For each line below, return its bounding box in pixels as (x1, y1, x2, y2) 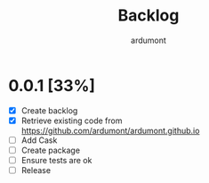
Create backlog (20, 104, 78, 116)
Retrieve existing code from (20, 115, 123, 126)
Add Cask (20, 135, 58, 146)
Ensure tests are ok (20, 154, 92, 165)
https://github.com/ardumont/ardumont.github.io (20, 125, 200, 136)
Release (20, 165, 51, 175)
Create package (20, 145, 81, 155)
